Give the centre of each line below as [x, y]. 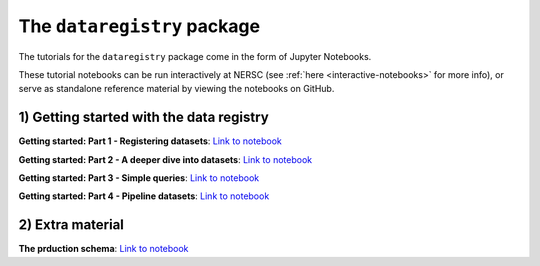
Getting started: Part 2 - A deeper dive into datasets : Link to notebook [165, 159]
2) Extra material [71, 225]
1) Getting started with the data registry [143, 117]
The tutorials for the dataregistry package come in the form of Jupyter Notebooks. [195, 56]
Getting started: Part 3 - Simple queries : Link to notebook [139, 178]
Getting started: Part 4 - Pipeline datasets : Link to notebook [144, 196]
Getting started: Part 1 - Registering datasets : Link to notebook [150, 141]
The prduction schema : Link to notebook [103, 249]
